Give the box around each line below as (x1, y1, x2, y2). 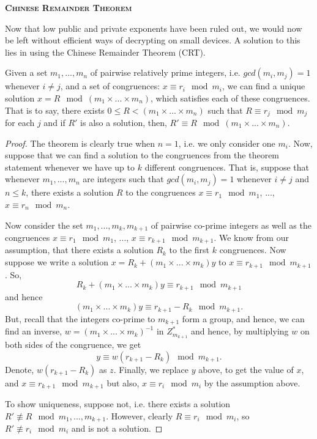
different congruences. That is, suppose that (144, 160, 309, 173)
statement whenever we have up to (5, 160, 135, 173)
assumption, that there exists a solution (5, 243, 154, 256)
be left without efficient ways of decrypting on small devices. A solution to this (5, 34, 300, 46)
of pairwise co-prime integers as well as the (151, 218, 311, 231)
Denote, (5, 363, 34, 375)
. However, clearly (106, 409, 173, 422)
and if (43, 116, 65, 129)
